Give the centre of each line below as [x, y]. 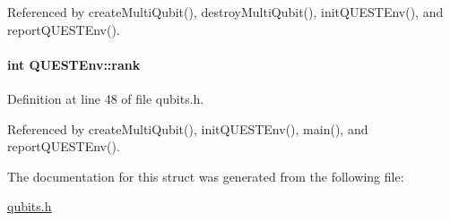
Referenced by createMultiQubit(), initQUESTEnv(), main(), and [188, 128]
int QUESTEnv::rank [74, 64]
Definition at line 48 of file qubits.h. [106, 98]
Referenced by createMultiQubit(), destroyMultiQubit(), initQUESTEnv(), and [225, 12]
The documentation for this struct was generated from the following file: [206, 176]
